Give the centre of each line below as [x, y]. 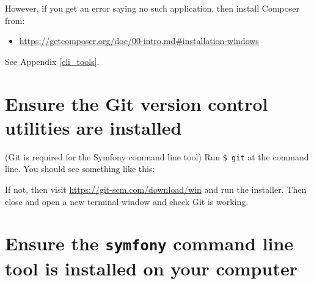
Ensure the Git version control [137, 103]
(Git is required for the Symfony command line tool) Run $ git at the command [157, 156]
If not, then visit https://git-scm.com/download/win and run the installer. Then [156, 189]
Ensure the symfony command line [149, 243]
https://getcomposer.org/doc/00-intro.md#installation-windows [139, 41]
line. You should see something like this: [80, 169]
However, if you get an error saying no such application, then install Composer [152, 8]
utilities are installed [93, 127]
